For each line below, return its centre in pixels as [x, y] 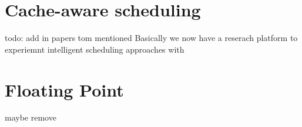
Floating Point [64, 89]
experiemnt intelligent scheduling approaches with [95, 49]
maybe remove [31, 117]
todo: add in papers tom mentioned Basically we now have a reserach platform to [151, 38]
